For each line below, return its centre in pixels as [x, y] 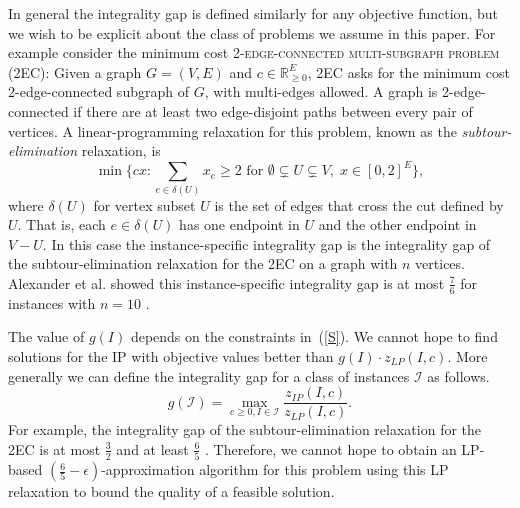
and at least [152, 448]
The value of [46, 336]
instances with [52, 302]
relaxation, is [121, 150]
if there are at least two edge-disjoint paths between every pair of [273, 110]
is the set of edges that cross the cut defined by [359, 204]
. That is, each [61, 224]
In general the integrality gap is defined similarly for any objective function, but [253, 13]
